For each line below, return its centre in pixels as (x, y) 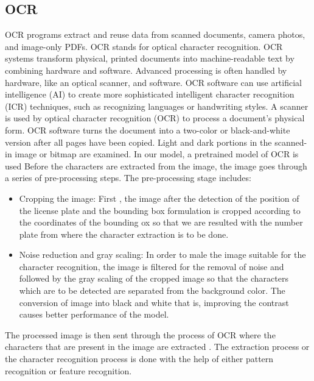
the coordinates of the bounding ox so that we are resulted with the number (161, 222)
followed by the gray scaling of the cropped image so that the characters (154, 278)
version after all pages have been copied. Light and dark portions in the (138, 142)
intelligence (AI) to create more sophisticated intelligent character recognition (150, 94)
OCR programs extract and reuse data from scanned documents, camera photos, (155, 34)
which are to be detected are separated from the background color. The (152, 290)
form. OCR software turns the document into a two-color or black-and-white (148, 130)
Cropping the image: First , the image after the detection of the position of (159, 198)
